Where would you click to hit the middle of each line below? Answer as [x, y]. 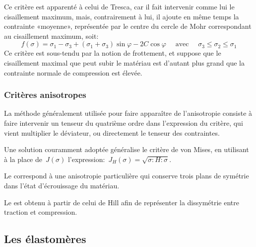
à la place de [23, 159]
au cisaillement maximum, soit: [51, 36]
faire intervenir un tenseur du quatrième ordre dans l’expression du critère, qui [124, 123]
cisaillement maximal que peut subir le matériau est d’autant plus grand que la [124, 62]
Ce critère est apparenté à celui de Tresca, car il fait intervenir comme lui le [119, 6]
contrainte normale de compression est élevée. [73, 72]
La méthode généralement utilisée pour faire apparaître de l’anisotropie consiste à [128, 113]
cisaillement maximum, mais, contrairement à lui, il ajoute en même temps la [122, 16]
